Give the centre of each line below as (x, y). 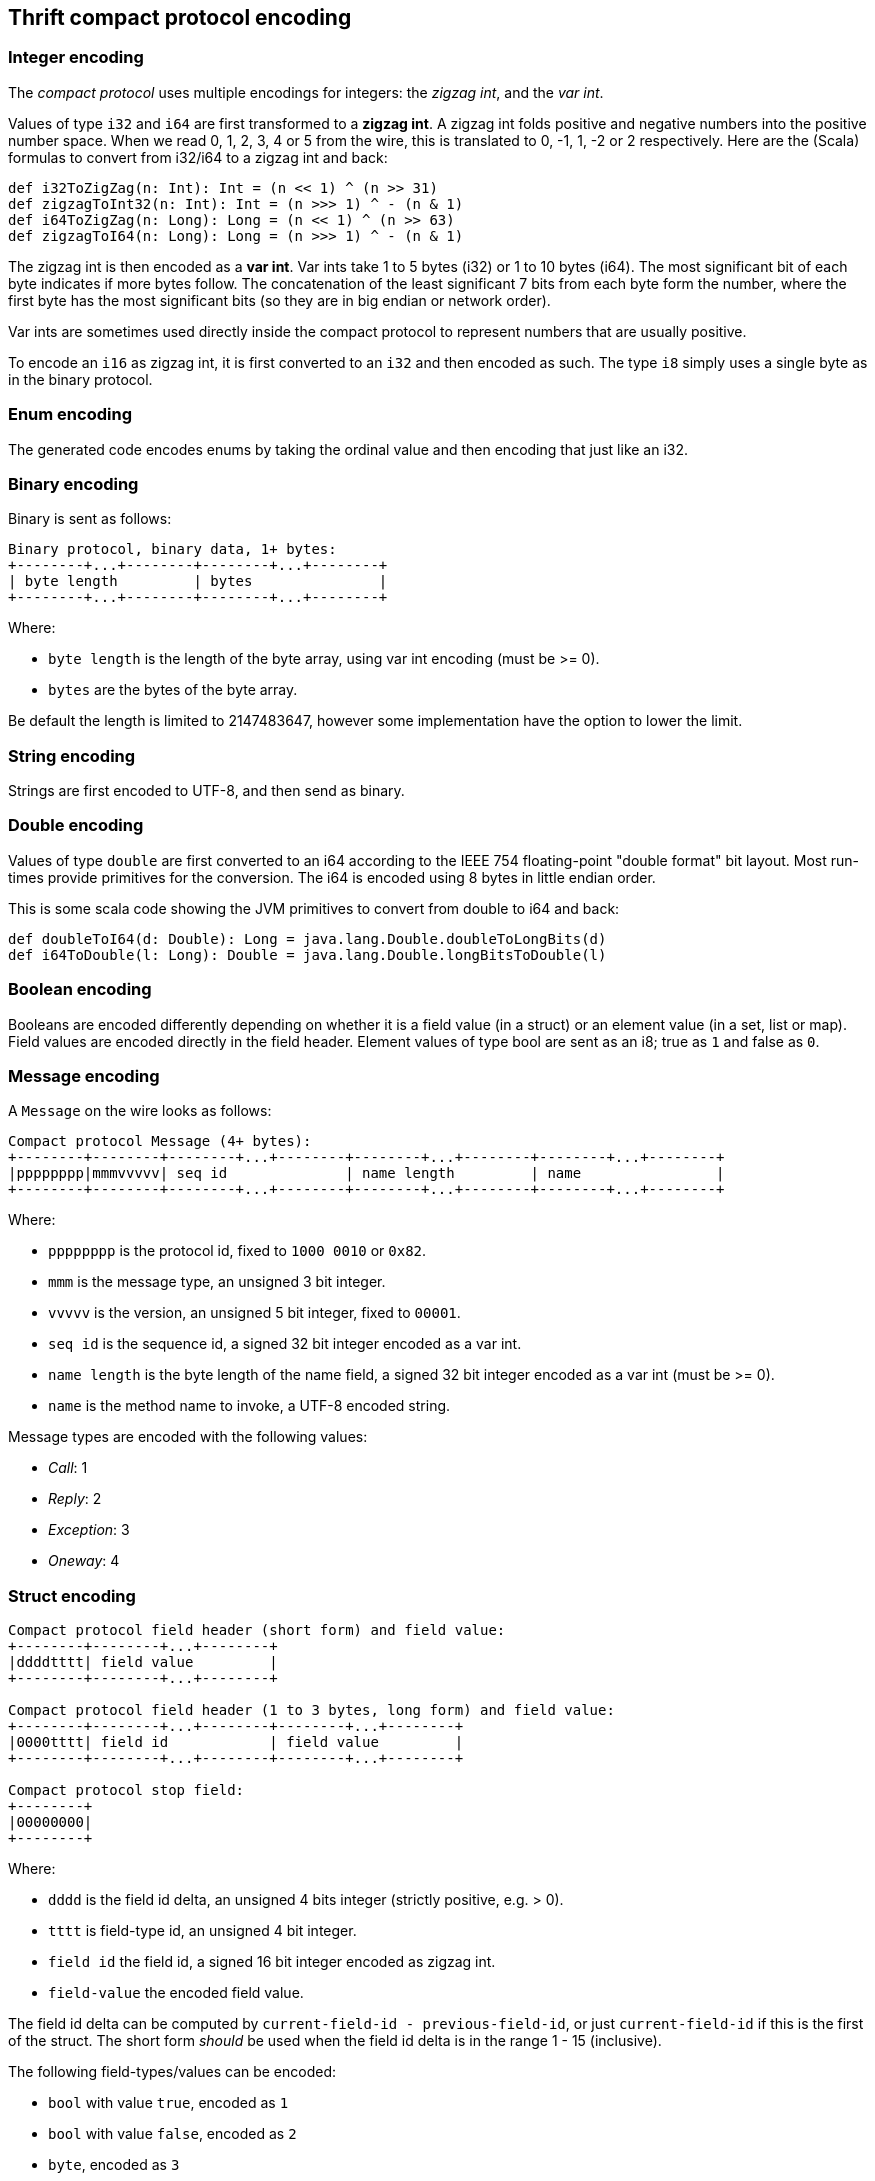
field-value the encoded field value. (176, 1993)
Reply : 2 (75, 1499)
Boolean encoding (80, 989)
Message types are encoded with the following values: (188, 1437)
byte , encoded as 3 (114, 2165)
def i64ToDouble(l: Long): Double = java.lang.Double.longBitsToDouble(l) (307, 954)
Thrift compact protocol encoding (180, 17)
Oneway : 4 (84, 1561)
